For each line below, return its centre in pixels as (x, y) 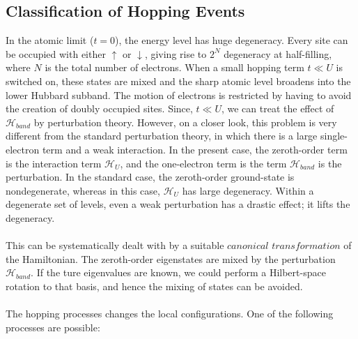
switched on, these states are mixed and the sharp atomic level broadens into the (178, 81)
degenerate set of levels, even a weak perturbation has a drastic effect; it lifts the (178, 204)
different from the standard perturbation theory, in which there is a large (162, 136)
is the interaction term (54, 163)
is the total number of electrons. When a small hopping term (174, 67)
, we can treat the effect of (278, 108)
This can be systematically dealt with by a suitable (115, 245)
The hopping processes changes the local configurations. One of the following (170, 314)
